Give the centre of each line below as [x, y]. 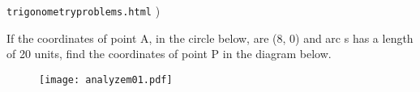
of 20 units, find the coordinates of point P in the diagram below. [169, 54]
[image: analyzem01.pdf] [106, 79]
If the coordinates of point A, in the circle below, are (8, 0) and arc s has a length [210, 38]
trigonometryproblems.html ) [84, 10]
